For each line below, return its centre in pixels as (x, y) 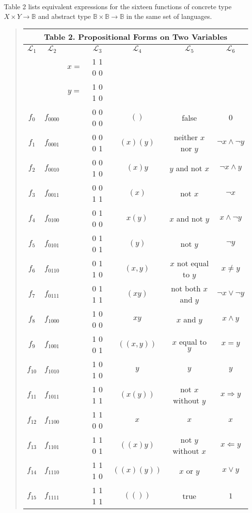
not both (186, 289)
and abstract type (64, 16)
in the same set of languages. (169, 16)
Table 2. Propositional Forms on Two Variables (136, 37)
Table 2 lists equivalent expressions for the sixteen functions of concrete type (118, 6)
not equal (193, 263)
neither (186, 137)
